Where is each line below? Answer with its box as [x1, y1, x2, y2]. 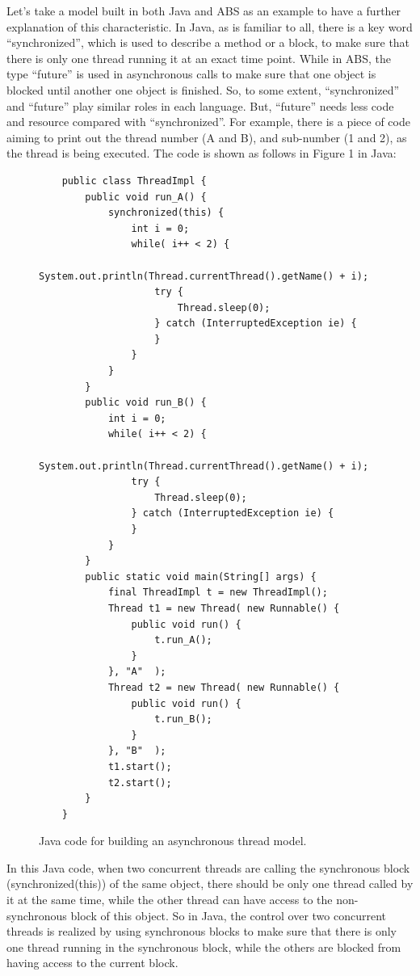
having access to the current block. [6, 954, 178, 971]
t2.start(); [107, 776, 172, 789]
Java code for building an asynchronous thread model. [39, 832, 307, 849]
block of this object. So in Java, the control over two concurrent [70, 907, 387, 923]
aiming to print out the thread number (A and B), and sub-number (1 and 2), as [6, 128, 407, 145]
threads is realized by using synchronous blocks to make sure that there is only [6, 923, 397, 940]
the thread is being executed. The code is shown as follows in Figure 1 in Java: [6, 145, 397, 162]
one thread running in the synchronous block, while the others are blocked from [6, 938, 401, 955]
